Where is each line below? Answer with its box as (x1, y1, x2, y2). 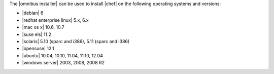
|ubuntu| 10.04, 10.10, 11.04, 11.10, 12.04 (22, 52, 104, 58)
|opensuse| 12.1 (22, 46, 54, 52)
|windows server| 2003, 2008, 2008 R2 (22, 60, 105, 66)
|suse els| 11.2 (22, 31, 52, 38)
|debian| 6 (22, 10, 44, 16)
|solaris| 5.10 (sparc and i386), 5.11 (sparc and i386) (22, 38, 130, 44)
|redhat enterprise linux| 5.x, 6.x (22, 17, 89, 23)
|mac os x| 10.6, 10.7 (22, 24, 64, 30)
